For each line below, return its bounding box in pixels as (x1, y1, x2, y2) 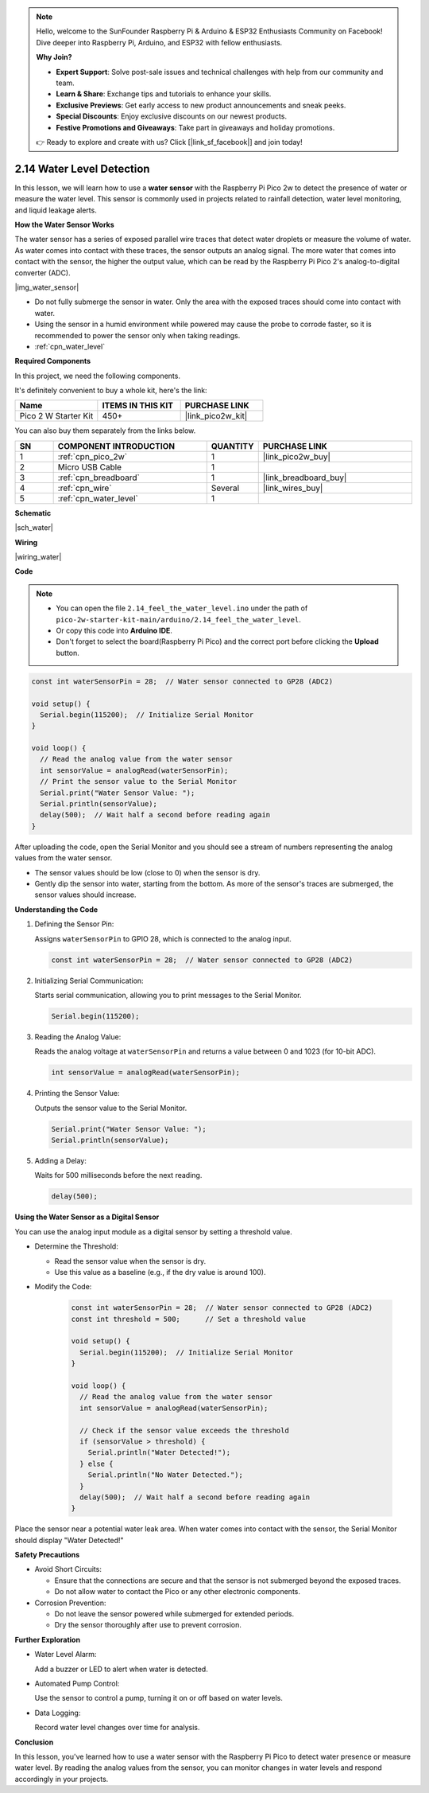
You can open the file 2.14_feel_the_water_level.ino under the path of (56, 603, 308, 613)
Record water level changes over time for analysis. (34, 1723, 200, 1733)
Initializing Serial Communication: (34, 976, 144, 985)
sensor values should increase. (34, 890, 137, 899)
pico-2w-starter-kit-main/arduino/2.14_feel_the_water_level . (56, 614, 301, 624)
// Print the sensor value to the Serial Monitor (40, 777, 238, 786)
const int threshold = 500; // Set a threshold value (71, 1314, 306, 1323)
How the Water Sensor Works (14, 220, 114, 229)
